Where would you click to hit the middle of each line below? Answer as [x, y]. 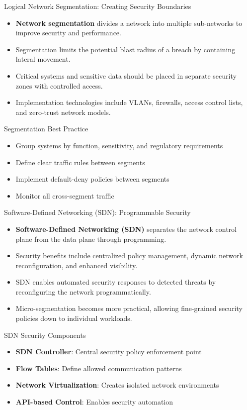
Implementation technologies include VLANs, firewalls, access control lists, [129, 102]
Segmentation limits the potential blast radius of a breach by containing [125, 49]
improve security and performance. [68, 33]
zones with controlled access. [59, 85]
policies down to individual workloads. [74, 318]
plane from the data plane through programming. [91, 239]
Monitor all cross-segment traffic [65, 195]
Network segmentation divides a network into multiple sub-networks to [129, 23]
